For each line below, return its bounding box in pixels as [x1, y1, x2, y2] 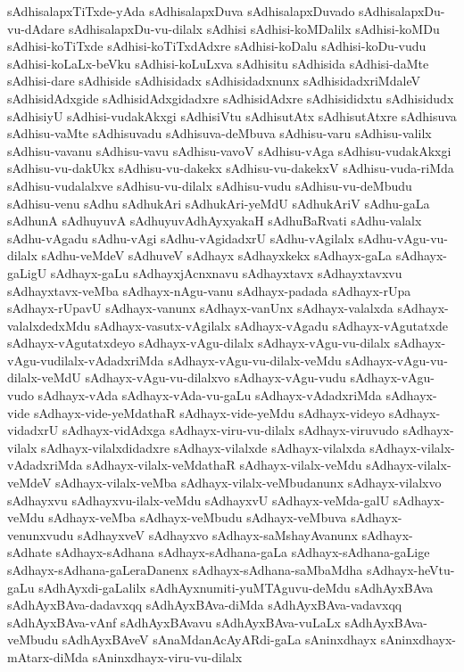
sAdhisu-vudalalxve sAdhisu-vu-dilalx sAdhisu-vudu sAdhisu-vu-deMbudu [7, 176, 412, 194]
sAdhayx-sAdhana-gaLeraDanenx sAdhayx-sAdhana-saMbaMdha [7, 561, 363, 578]
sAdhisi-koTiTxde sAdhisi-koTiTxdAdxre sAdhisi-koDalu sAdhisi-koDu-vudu [7, 37, 427, 55]
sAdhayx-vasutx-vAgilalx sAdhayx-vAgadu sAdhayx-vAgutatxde [95, 316, 448, 334]
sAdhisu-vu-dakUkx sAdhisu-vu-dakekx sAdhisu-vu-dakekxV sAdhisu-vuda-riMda [7, 159, 454, 177]
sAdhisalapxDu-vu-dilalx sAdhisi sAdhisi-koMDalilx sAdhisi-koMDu [68, 19, 440, 37]
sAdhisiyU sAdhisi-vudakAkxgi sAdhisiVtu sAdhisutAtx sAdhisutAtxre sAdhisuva [7, 106, 457, 125]
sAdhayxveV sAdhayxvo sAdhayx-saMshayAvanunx [77, 525, 358, 544]
